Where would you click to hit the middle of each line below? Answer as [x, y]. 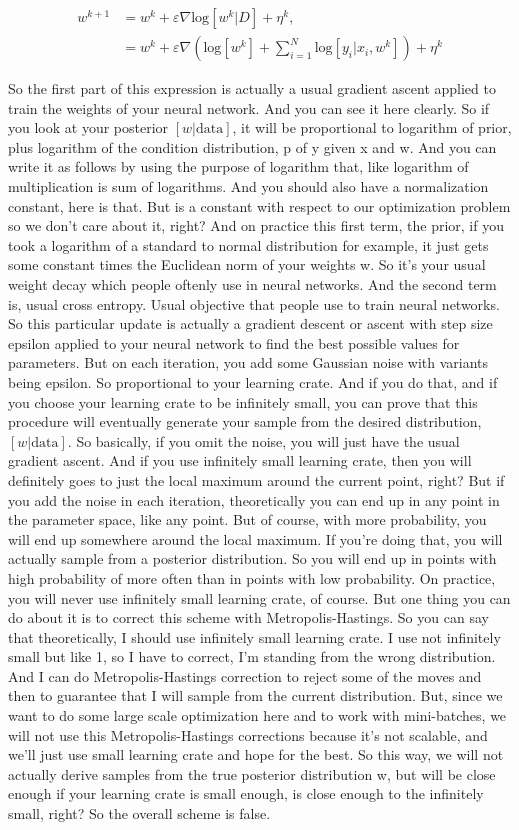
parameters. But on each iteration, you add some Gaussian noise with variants [248, 362]
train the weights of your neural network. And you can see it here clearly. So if [249, 107]
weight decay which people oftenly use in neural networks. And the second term [252, 284]
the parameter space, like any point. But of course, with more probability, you [247, 519]
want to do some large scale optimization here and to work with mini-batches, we [257, 715]
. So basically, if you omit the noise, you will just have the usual [263, 440]
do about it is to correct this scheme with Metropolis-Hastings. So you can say [248, 617]
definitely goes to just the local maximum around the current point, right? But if [256, 479]
